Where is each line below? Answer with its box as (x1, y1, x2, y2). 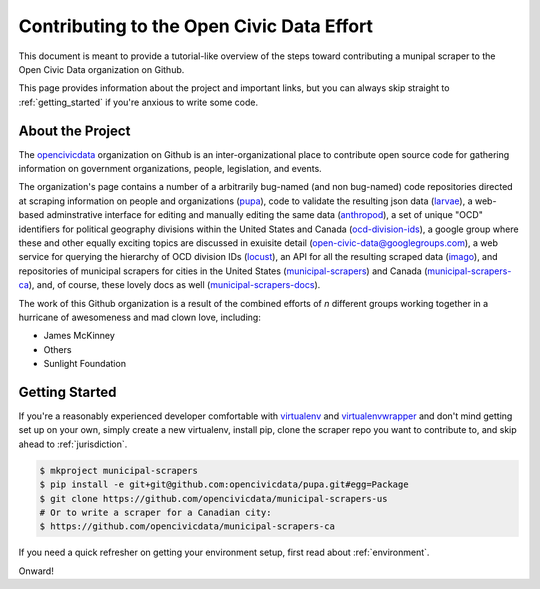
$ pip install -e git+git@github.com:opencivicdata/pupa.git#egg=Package (39, 479, 409, 490)
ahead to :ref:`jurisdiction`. (18, 438, 128, 450)
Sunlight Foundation (43, 358, 127, 370)
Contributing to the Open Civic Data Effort (18, 15, 374, 37)
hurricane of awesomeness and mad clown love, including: (18, 311, 262, 323)
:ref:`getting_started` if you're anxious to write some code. (18, 96, 259, 108)
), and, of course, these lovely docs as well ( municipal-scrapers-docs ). (28, 279, 321, 291)
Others (43, 343, 72, 355)
